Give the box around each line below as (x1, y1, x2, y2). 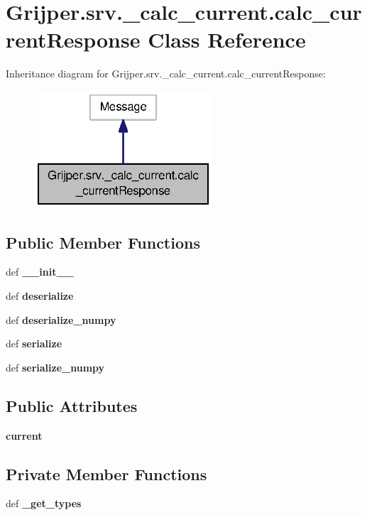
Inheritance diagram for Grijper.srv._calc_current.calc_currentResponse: (6, 66, 326, 81)
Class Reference (148, 25, 306, 54)
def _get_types (6, 496, 82, 511)
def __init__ (6, 264, 74, 279)
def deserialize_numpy (6, 312, 116, 327)
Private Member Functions (6, 462, 207, 484)
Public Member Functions (6, 231, 200, 253)
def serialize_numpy (6, 359, 105, 374)
